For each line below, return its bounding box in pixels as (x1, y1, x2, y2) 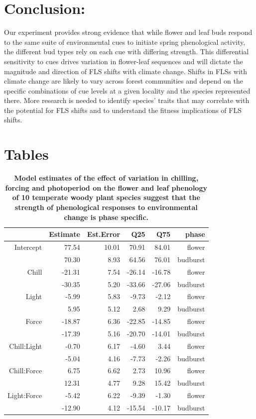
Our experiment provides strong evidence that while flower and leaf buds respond (4, 27, 253, 37)
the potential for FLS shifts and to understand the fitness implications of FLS (4, 105, 242, 115)
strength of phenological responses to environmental (14, 202, 198, 212)
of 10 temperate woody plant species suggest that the (12, 192, 200, 203)
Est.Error (87, 229, 121, 239)
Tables (4, 144, 49, 164)
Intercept (14, 242, 42, 252)
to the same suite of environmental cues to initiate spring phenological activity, (4, 36, 246, 47)
